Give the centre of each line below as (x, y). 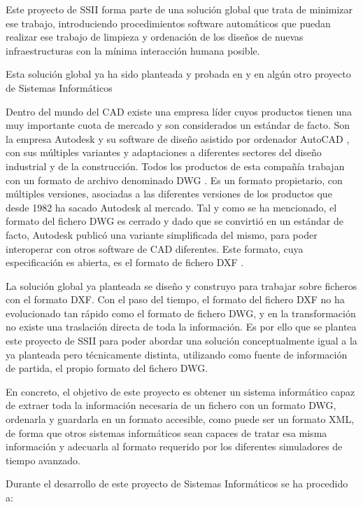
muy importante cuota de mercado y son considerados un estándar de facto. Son (178, 125)
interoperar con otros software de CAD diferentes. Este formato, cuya (155, 248)
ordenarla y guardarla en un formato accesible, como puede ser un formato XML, (180, 419)
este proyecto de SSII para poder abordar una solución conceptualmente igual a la (181, 341)
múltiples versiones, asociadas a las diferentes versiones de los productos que (169, 194)
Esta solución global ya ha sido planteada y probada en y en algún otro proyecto (178, 74)
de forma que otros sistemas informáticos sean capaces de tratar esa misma (166, 432)
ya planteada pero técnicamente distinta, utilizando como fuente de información (177, 354)
